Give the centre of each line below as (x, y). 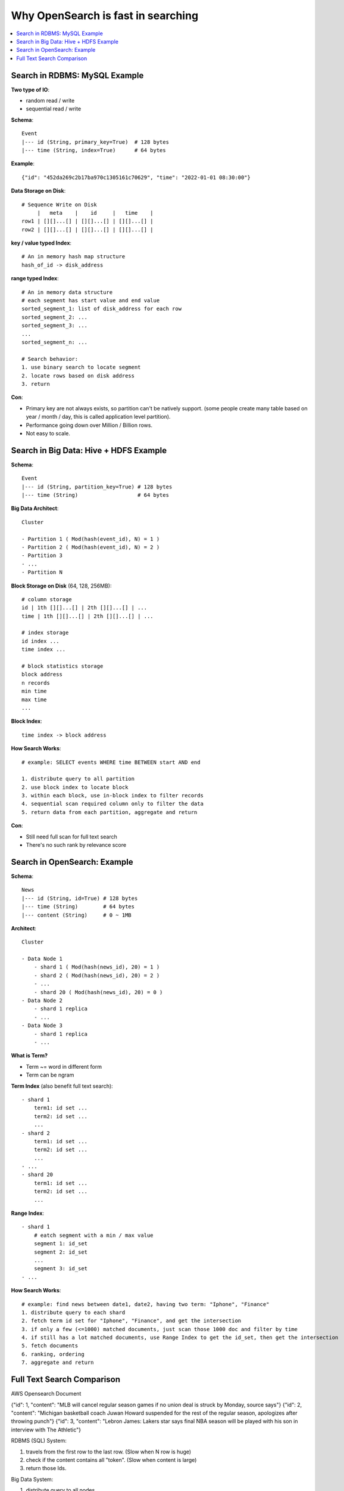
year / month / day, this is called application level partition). (98, 417)
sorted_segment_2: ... (55, 317)
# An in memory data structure (67, 292)
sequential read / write (54, 109)
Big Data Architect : (35, 508)
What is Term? (29, 1056)
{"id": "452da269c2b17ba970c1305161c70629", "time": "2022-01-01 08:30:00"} (136, 177)
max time (34, 700)
